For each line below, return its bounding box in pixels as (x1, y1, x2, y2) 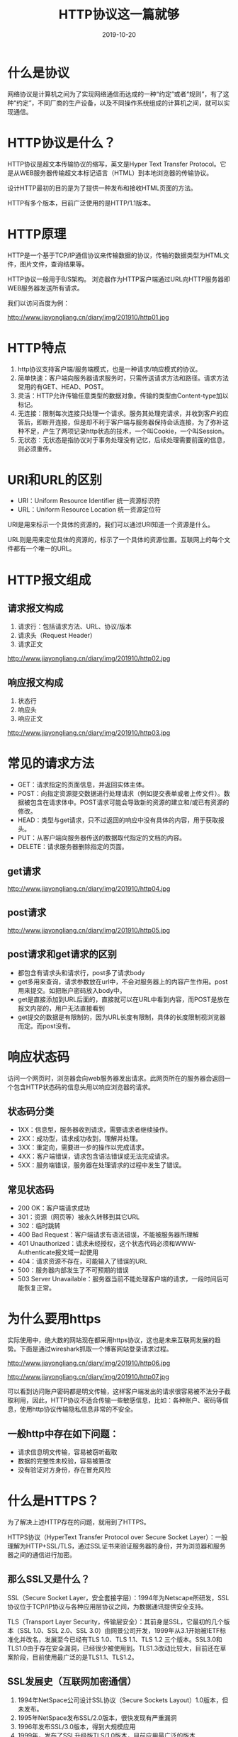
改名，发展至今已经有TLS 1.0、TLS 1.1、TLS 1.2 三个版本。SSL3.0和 (25, 1635, 222, 1643)
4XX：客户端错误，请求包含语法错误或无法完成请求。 (17, 1152, 174, 1161)
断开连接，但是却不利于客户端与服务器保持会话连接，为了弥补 (42, 417, 223, 426)
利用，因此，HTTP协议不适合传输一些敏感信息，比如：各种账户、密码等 (13, 1396, 223, 1405)
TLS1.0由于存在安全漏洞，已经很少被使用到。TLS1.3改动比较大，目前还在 (7, 1643, 221, 1652)
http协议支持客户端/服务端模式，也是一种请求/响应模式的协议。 (17, 364, 202, 373)
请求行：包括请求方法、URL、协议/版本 (17, 622, 132, 631)
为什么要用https (7, 1311, 101, 1327)
